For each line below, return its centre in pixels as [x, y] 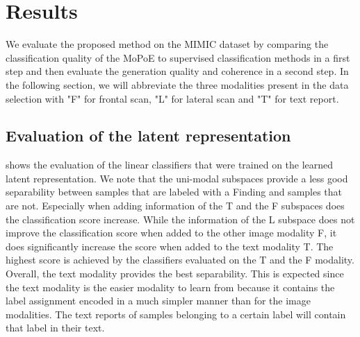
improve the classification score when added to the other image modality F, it [171, 233]
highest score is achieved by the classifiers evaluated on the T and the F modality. [180, 260]
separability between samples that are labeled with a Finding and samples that [174, 192]
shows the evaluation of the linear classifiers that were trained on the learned [170, 165]
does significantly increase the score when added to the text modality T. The [170, 246]
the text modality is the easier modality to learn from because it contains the [170, 287]
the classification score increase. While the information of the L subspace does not [180, 219]
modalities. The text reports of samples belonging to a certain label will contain [176, 314]
